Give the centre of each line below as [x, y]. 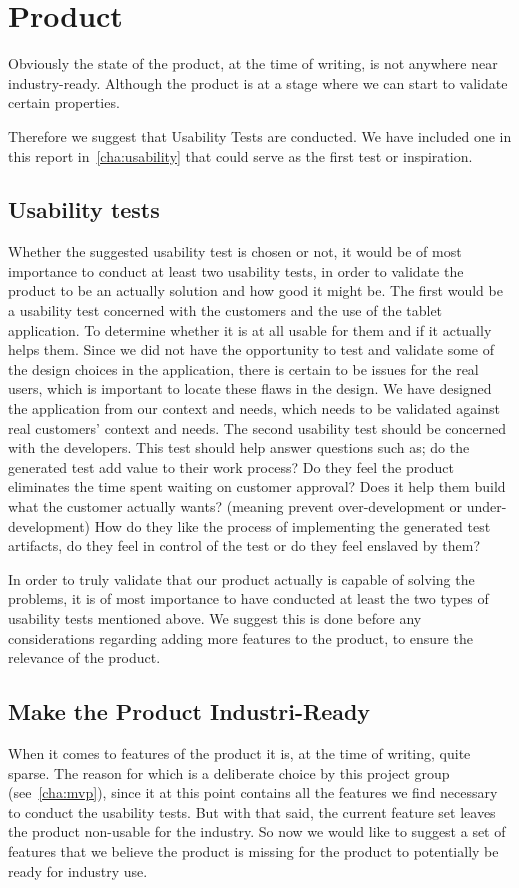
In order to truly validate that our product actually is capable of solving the [241, 578]
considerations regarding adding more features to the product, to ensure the [240, 637]
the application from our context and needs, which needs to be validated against [254, 408]
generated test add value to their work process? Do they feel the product [231, 466]
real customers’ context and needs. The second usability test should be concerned [257, 427]
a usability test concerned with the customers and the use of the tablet [225, 310]
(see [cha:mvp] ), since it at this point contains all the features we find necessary [253, 792]
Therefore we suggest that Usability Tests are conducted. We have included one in [260, 135]
